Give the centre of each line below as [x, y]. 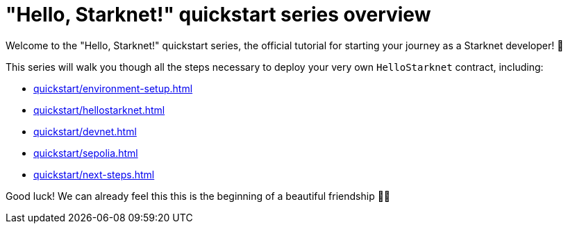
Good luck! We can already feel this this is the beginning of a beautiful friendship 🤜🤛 [198, 196]
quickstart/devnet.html [85, 131]
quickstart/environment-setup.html [113, 88]
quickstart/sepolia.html [86, 153]
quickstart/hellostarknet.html [99, 110]
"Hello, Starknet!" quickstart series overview [218, 15]
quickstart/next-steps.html [94, 174]
